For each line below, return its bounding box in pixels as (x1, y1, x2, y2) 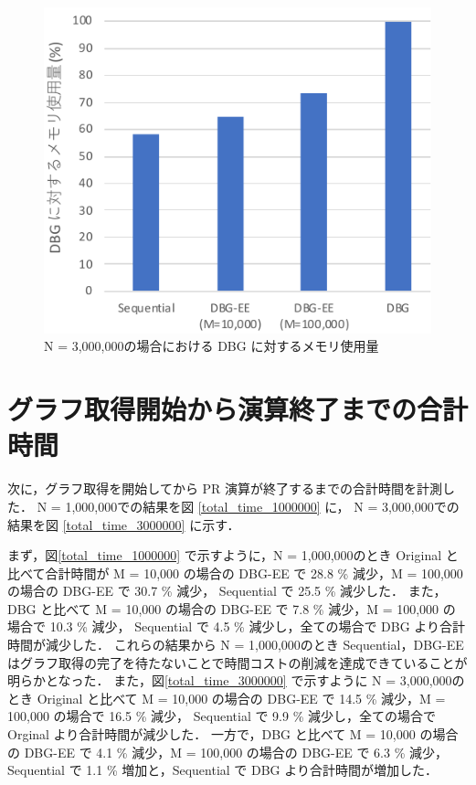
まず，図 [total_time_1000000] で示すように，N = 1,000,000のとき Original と (7, 546, 459, 565)
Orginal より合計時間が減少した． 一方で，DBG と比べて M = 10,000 (7, 725, 416, 744)
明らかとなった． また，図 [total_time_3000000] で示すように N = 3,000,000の (7, 671, 465, 690)
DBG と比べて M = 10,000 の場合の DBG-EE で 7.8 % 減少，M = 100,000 (7, 599, 439, 618)
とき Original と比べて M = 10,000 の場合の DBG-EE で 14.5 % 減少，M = (7, 688, 446, 707)
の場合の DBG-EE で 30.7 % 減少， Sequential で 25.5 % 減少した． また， (7, 581, 447, 600)
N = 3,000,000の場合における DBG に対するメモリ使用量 (44, 336, 379, 355)
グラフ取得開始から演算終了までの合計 (7, 390, 469, 428)
